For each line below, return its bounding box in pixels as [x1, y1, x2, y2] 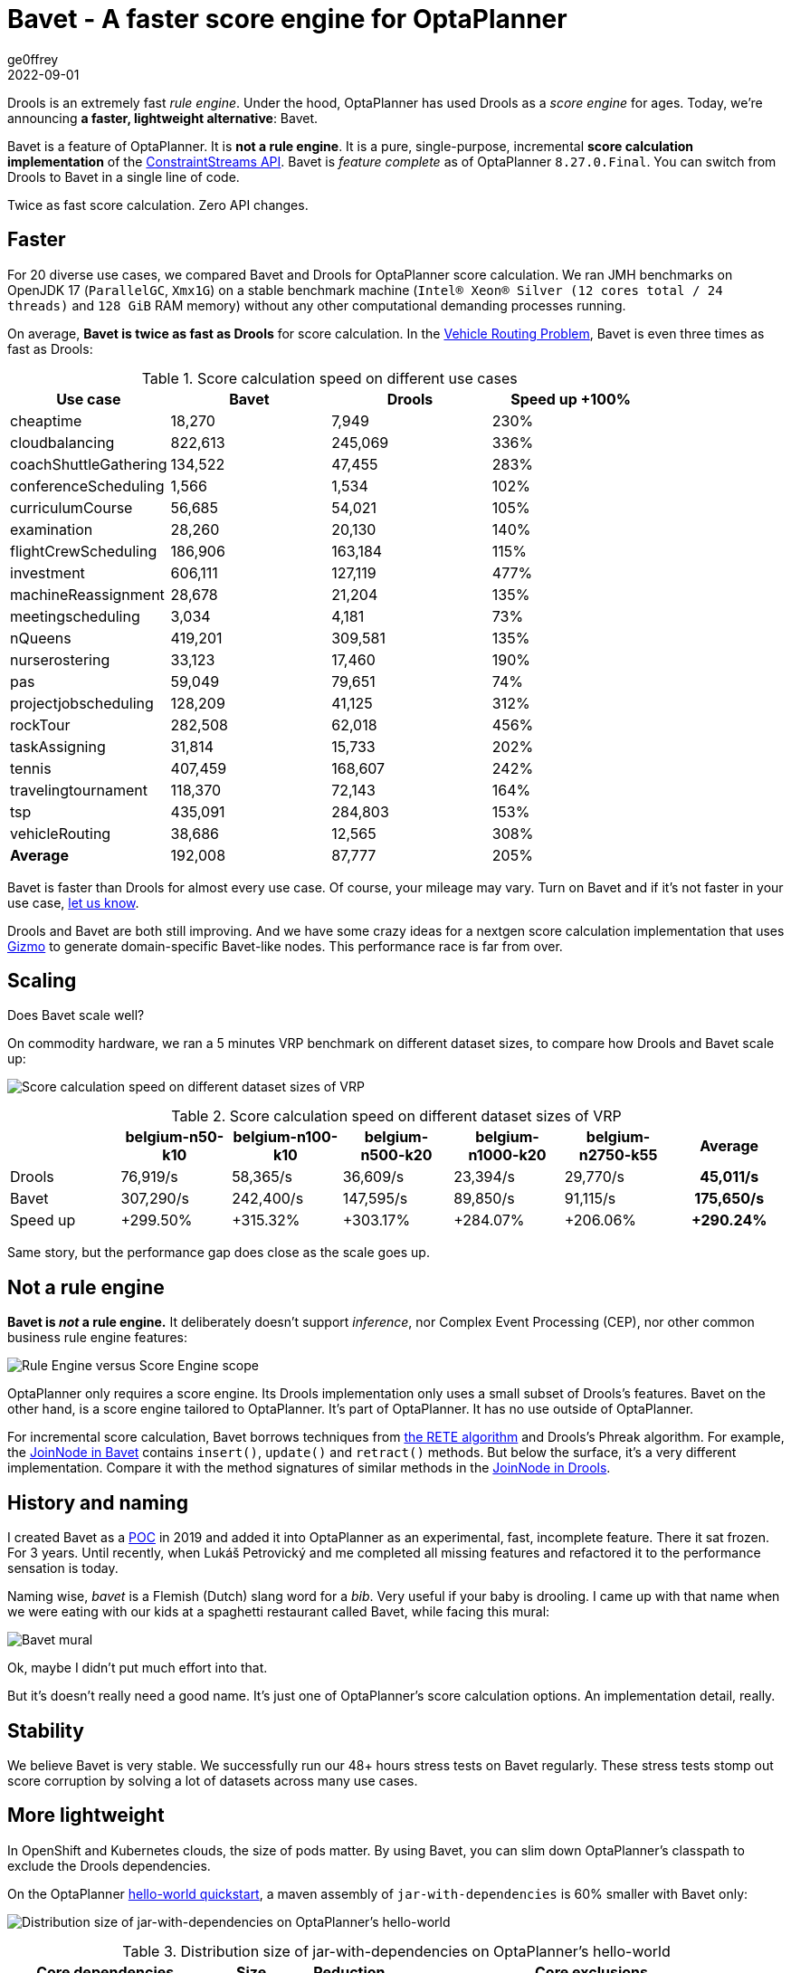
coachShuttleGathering [10, 454, 167, 473]
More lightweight [7, 1804, 165, 1827]
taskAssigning [10, 737, 106, 756]
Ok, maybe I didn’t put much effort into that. [7, 1660, 268, 1676]
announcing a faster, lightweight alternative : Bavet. [7, 110, 319, 126]
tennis [10, 758, 52, 777]
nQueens [10, 628, 71, 647]
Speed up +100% [510, 389, 632, 408]
